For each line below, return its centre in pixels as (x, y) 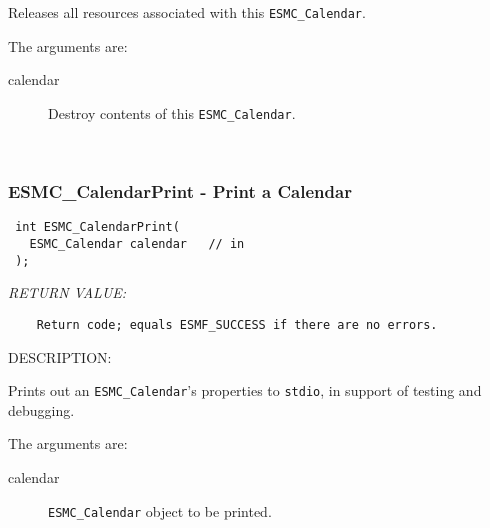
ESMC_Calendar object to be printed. (160, 510)
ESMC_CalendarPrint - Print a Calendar (180, 191)
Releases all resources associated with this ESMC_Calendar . (187, 12)
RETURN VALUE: (67, 292)
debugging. (41, 409)
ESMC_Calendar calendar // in (137, 243)
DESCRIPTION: (60, 356)
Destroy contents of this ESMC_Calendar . (172, 112)
